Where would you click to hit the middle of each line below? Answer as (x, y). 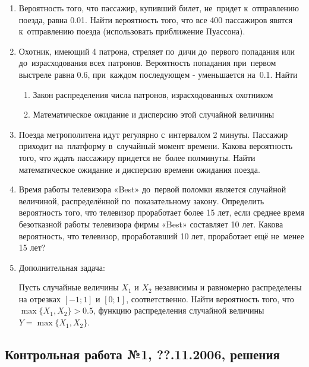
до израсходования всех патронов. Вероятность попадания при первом (147, 63)
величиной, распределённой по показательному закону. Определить (141, 200)
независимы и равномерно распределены (228, 287)
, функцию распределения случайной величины (179, 310)
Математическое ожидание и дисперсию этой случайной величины (154, 114)
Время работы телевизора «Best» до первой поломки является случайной (152, 189)
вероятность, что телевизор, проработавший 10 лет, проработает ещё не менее (161, 235)
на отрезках (40, 298)
